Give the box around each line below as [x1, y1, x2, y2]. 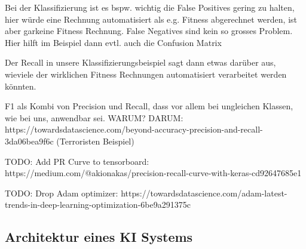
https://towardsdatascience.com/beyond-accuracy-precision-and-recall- [5, 123, 263, 136]
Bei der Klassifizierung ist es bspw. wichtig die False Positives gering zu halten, [5, 1, 295, 13]
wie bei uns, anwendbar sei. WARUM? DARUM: [5, 111, 183, 124]
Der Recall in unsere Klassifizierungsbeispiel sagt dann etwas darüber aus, [5, 56, 276, 69]
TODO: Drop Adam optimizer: [5, 186, 118, 199]
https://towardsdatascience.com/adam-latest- [121, 186, 287, 199]
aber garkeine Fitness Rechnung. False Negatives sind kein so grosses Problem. [5, 24, 293, 37]
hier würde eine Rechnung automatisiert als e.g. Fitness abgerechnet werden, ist [5, 13, 297, 25]
